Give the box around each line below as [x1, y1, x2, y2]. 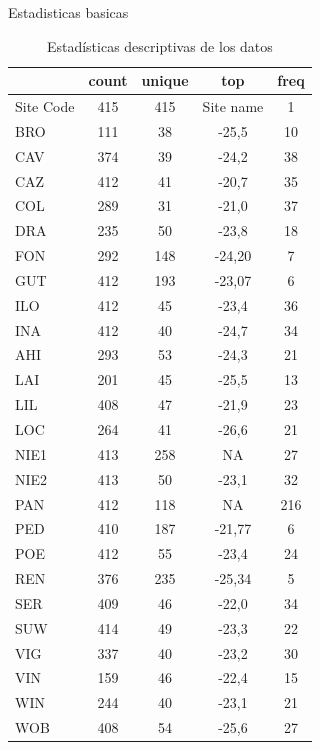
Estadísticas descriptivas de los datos [46, 35, 273, 56]
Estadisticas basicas [8, 2, 129, 22]
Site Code [15, 96, 75, 117]
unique [141, 70, 189, 91]
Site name [202, 96, 264, 117]
